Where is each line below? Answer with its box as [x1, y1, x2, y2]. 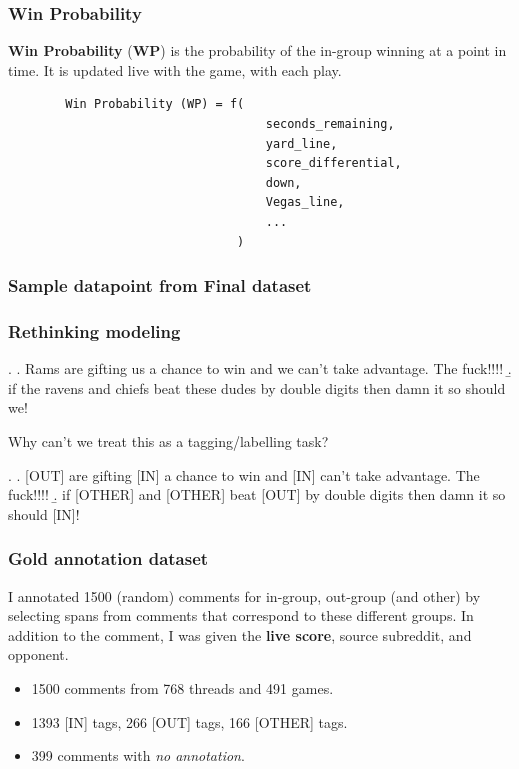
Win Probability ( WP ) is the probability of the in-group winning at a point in [8, 40, 507, 61]
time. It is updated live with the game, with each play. [8, 59, 342, 80]
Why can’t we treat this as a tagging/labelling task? [8, 431, 329, 451]
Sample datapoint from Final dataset [8, 273, 312, 298]
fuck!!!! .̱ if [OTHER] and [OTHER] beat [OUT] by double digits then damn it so [8, 484, 506, 505]
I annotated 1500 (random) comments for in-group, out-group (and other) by [8, 585, 481, 606]
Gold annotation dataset [8, 546, 209, 571]
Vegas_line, [265, 195, 345, 210]
